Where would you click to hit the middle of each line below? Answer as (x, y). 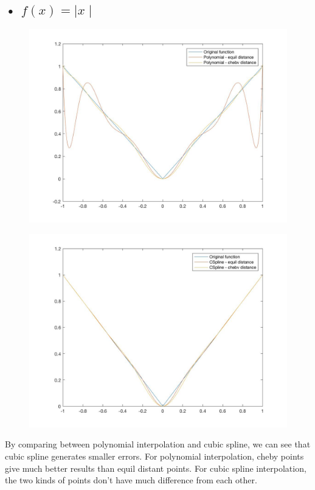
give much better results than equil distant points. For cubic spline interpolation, (156, 468)
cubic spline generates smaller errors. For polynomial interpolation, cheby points (154, 456)
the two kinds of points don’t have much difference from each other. (131, 480)
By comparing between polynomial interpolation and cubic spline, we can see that (158, 444)
